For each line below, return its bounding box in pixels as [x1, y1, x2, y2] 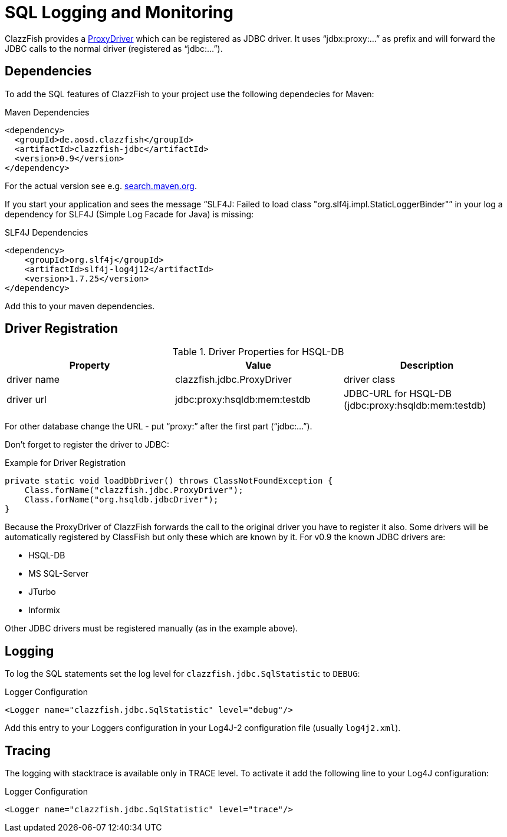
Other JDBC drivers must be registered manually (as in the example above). [5, 623, 298, 634]
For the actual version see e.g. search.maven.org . [5, 180, 197, 191]
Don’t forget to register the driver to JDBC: [5, 439, 170, 450]
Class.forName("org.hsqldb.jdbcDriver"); [24, 495, 219, 505]
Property [69, 359, 110, 372]
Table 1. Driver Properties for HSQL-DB [172, 346, 344, 358]
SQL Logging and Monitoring [5, 2, 233, 22]
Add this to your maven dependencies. [5, 300, 155, 311]
